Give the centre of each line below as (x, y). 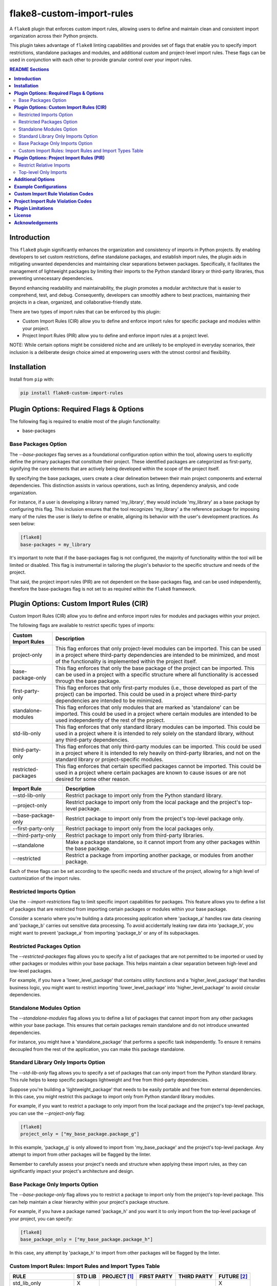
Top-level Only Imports (43, 172)
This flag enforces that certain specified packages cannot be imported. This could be (158, 766)
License (23, 216)
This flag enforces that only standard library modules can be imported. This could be (157, 727)
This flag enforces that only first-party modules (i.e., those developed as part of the (156, 688)
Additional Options (34, 180)
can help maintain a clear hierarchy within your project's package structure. (89, 1202)
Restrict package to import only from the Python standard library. (144, 795)
